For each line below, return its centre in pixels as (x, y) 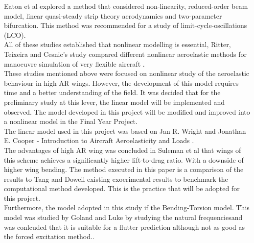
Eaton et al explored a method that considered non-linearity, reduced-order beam (126, 6)
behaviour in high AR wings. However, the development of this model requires (121, 83)
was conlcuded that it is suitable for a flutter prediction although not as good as (125, 227)
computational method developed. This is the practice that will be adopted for (122, 188)
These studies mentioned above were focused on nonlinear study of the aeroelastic (127, 73)
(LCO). (15, 35)
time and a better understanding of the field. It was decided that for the (112, 92)
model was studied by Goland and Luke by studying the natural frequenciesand (123, 217)
